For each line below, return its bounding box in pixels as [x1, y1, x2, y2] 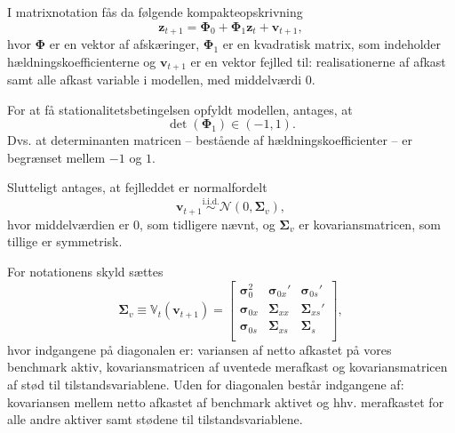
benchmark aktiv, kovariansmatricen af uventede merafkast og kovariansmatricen [7, 357, 448, 376]
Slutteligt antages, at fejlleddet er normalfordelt [7, 178, 267, 196]
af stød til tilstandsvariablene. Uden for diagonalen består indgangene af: [7, 374, 404, 393]
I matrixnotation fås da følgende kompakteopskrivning [7, 3, 303, 20]
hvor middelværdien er [7, 214, 130, 233]
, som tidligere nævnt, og [140, 214, 275, 233]
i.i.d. [202, 196, 220, 206]
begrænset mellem [7, 148, 106, 166]
